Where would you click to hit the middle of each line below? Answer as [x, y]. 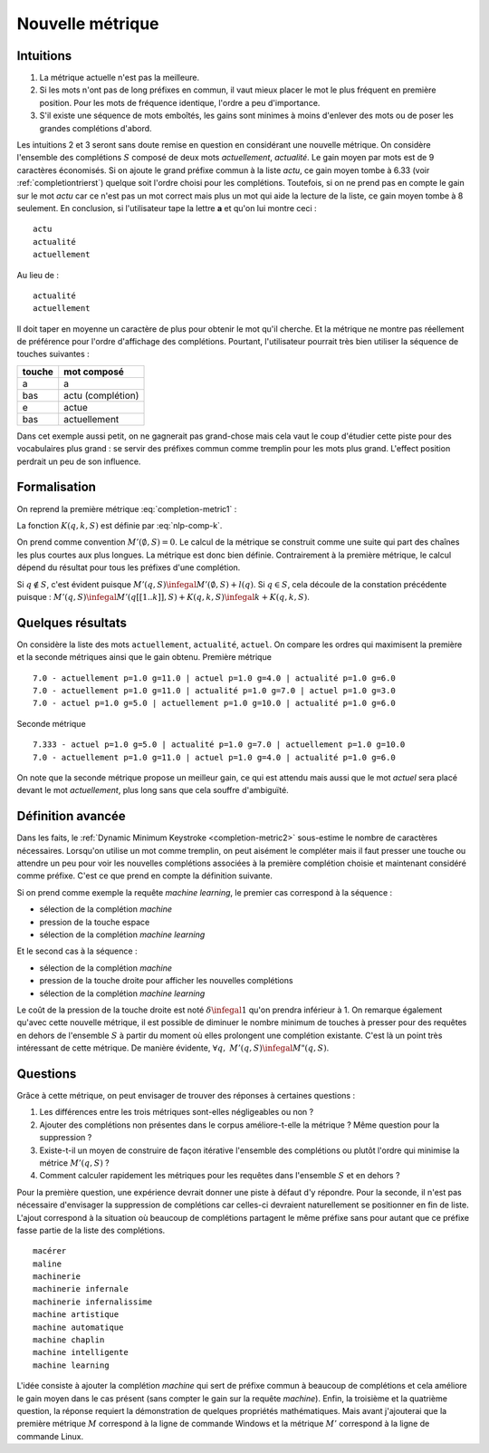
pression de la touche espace [95, 922]
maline [48, 1264]
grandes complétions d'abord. [96, 128]
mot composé [94, 372]
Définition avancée [71, 816]
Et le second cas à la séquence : [77, 951]
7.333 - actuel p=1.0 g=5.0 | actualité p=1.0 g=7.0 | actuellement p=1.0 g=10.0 [219, 745]
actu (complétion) [101, 395]
